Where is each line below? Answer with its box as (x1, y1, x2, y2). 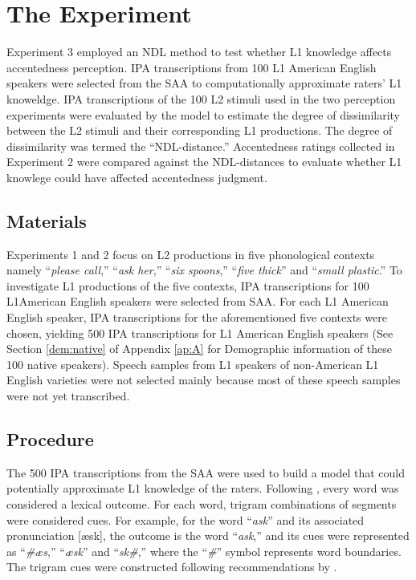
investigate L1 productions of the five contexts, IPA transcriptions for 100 (6, 277, 369, 294)
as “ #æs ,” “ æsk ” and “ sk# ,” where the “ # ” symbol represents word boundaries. (6, 542, 402, 559)
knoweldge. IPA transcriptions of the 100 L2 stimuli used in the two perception (6, 90, 396, 107)
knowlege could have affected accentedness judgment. (6, 168, 267, 185)
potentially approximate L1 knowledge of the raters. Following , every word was (6, 480, 399, 497)
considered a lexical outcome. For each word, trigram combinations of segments (6, 496, 397, 512)
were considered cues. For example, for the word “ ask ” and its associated (6, 511, 365, 528)
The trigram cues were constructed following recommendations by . (6, 558, 337, 575)
